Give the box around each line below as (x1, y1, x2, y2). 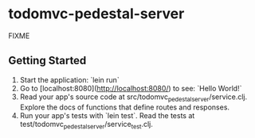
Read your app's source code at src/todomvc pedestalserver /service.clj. (19, 92, 248, 103)
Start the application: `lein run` (19, 75, 120, 84)
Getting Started (8, 54, 87, 67)
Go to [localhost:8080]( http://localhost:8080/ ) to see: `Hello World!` (19, 83, 242, 93)
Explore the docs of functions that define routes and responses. (19, 102, 229, 112)
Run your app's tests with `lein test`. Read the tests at (19, 110, 195, 120)
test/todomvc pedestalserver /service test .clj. (19, 119, 154, 131)
